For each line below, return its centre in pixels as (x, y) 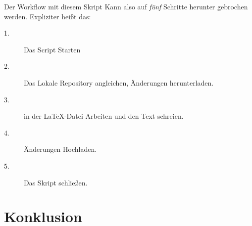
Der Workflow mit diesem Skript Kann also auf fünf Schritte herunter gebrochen (126, 6)
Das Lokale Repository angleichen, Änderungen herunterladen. (119, 82)
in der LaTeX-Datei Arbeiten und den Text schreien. (104, 116)
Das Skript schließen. (56, 182)
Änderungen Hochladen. (60, 149)
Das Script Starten (52, 49)
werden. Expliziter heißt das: (48, 16)
